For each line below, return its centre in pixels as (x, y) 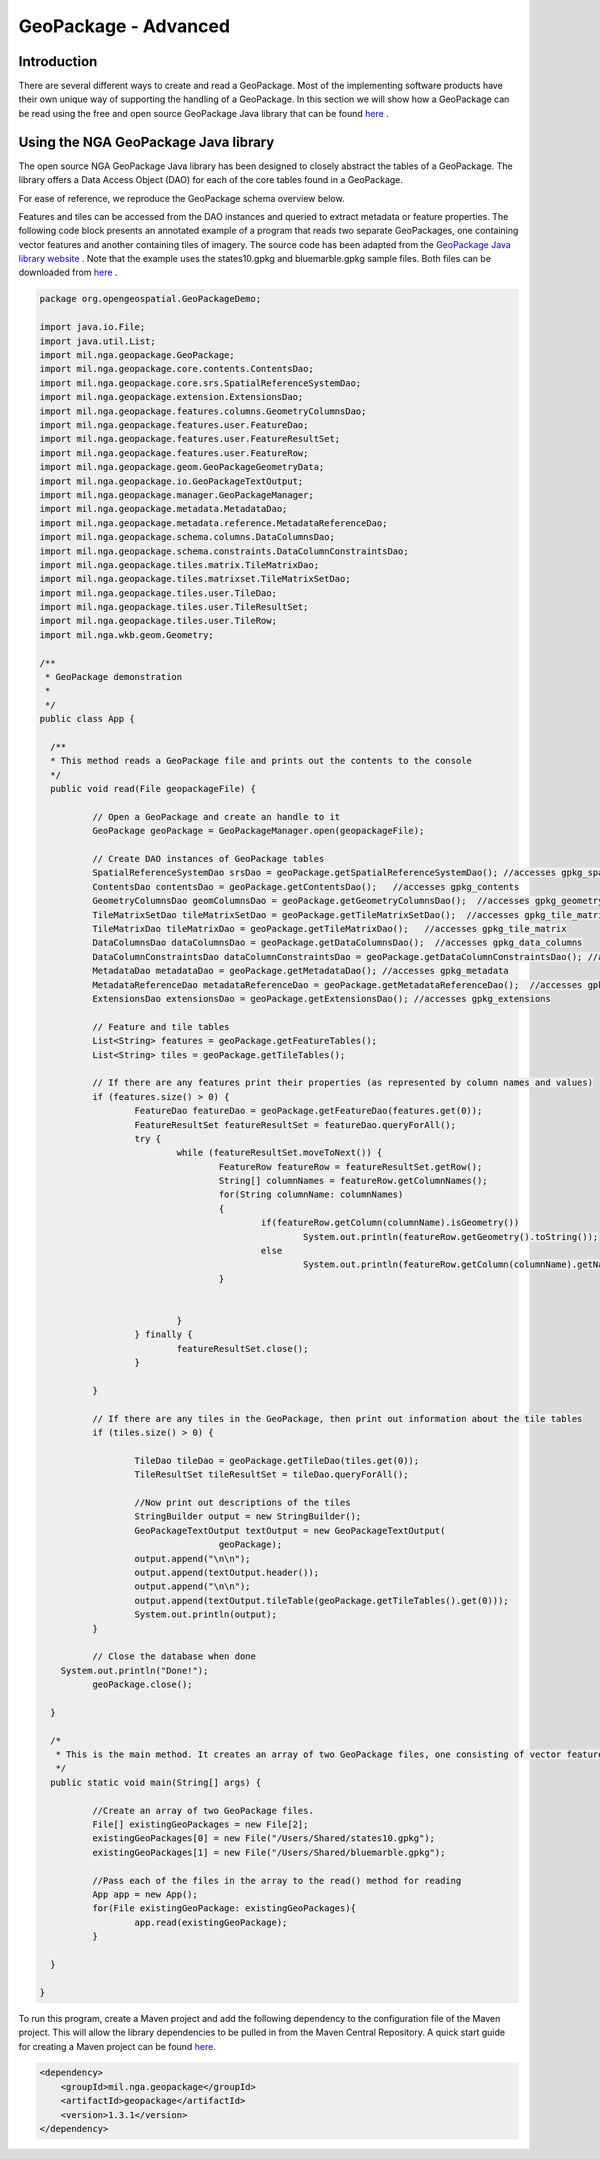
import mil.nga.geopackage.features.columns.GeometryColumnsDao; (203, 411)
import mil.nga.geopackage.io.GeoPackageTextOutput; (171, 481)
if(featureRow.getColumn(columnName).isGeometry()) (390, 1223)
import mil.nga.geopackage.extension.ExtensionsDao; (171, 397)
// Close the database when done (174, 1656)
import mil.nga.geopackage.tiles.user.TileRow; (158, 621)
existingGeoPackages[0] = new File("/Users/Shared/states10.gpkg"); (263, 1838)
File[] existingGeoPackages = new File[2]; (200, 1824)
